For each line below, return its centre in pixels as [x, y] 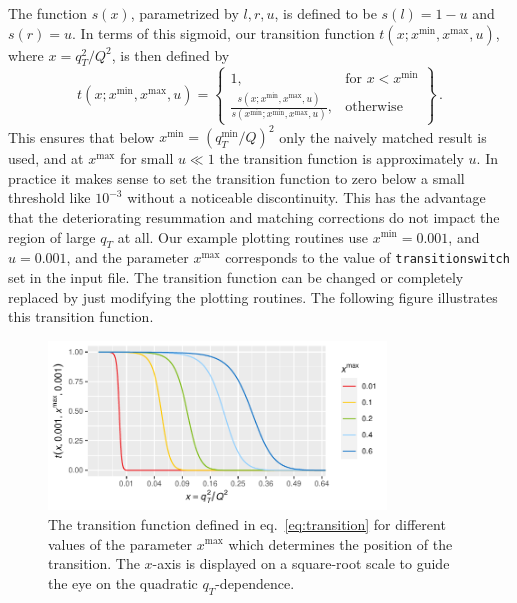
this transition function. [81, 316]
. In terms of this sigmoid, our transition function [223, 32]
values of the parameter [120, 543]
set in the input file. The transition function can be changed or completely [236, 277]
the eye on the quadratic [123, 582]
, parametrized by [184, 13]
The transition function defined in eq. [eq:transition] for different [247, 523]
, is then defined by [170, 54]
